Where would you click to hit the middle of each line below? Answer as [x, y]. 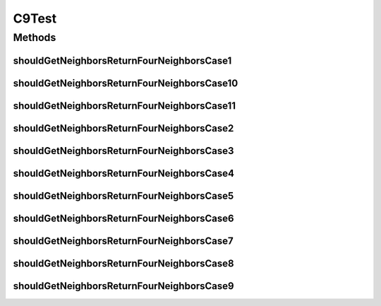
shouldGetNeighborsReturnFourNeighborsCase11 [125, 106]
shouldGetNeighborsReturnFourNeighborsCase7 [123, 241]
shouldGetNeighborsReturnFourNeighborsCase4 [124, 173]
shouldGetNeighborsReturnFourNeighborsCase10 [126, 83]
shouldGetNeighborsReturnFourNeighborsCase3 [123, 151]
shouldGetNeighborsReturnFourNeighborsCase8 [123, 263]
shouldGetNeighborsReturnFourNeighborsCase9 [123, 286]
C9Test [35, 18]
